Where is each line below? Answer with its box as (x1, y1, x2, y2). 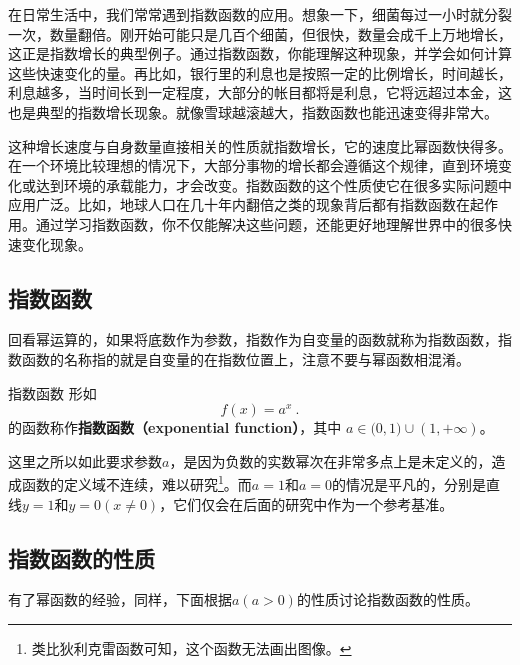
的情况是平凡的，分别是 (331, 473, 486, 494)
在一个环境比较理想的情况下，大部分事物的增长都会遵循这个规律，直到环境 (8, 155, 498, 176)
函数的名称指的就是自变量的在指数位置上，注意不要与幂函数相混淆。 (21, 348, 470, 369)
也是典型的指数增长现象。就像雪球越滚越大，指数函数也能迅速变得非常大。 (8, 101, 498, 122)
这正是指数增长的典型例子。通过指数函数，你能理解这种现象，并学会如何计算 (8, 43, 512, 64)
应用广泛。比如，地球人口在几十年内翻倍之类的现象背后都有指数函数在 (8, 194, 470, 215)
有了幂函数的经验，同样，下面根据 (8, 589, 232, 610)
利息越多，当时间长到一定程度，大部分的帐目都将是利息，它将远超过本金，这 (8, 82, 512, 103)
